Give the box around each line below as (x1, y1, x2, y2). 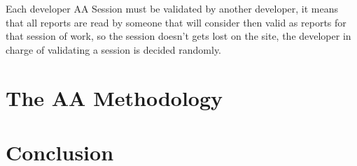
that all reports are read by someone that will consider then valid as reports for (6, 15, 346, 29)
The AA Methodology (6, 83, 223, 112)
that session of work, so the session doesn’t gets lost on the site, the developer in (6, 29, 351, 43)
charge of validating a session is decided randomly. (6, 42, 221, 56)
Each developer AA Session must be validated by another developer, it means (6, 1, 339, 15)
